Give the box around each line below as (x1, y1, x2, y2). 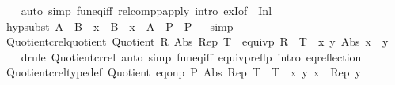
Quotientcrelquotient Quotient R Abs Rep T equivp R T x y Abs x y (6, 33, 389, 50)
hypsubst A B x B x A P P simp (6, 17, 234, 34)
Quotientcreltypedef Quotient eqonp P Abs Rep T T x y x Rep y (6, 64, 361, 80)
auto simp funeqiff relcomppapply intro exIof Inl (21, 2, 272, 18)
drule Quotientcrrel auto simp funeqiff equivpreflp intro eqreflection (21, 48, 362, 65)
